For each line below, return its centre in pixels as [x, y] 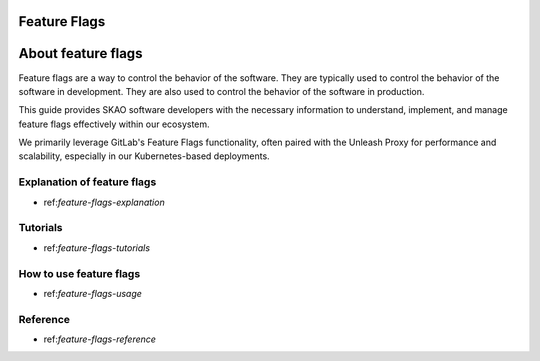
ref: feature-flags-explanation [104, 202]
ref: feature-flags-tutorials [96, 247]
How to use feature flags [79, 273]
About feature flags [80, 53]
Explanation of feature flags [87, 182]
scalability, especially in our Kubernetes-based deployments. [144, 156]
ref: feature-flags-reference [100, 339]
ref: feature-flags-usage [92, 293]
